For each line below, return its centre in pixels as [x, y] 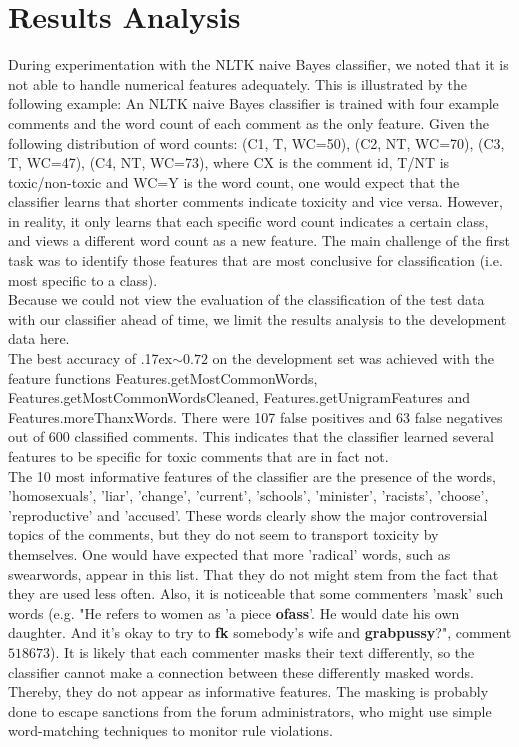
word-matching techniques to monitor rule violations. [171, 730]
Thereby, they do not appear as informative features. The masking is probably [248, 691]
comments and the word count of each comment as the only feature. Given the [248, 122]
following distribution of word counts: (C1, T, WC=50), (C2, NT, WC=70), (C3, [256, 142]
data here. [39, 338]
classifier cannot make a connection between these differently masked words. [241, 671]
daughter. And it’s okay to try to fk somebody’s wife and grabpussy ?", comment [260, 632]
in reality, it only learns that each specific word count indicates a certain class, [248, 220]
